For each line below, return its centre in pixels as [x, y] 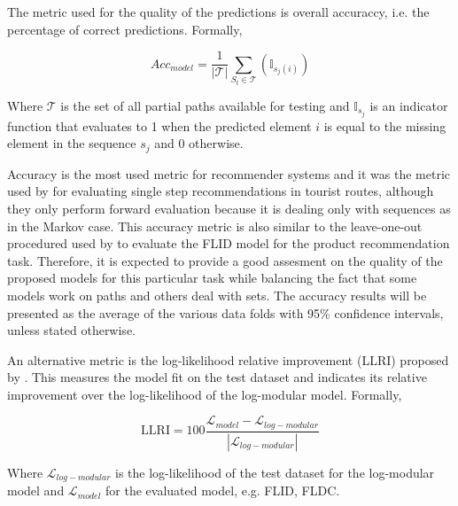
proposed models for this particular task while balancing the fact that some [212, 278]
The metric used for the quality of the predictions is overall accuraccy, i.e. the [218, 12]
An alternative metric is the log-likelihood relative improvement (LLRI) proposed [228, 359]
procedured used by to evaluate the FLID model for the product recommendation [229, 243]
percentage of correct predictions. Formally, [125, 29]
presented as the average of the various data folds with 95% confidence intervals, [225, 312]
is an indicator [409, 105]
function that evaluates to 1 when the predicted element [159, 125]
